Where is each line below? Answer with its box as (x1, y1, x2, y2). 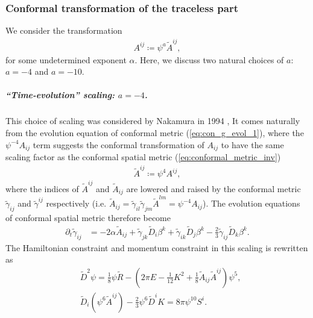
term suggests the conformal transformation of (33, 138, 204, 151)
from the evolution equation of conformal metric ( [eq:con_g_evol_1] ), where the (5, 126, 304, 139)
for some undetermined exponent (5, 53, 127, 66)
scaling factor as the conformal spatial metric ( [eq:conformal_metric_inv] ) (5, 150, 281, 163)
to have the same (221, 138, 284, 151)
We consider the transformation (5, 24, 122, 37)
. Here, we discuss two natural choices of (134, 53, 284, 66)
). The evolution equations (202, 197, 300, 210)
